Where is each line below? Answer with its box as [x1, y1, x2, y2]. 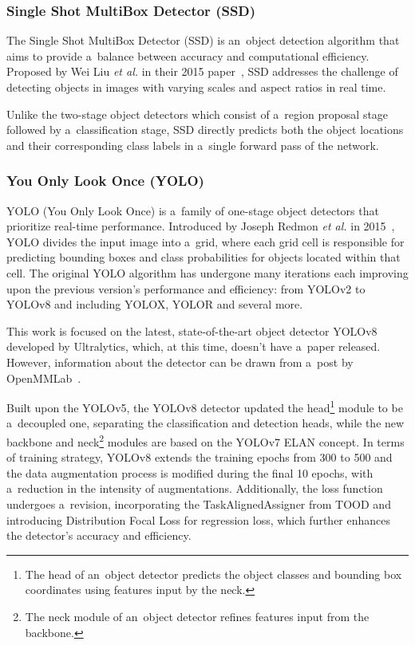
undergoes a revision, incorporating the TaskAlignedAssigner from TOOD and [6, 496, 391, 512]
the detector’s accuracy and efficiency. [6, 527, 192, 544]
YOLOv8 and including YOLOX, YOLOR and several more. [6, 296, 303, 313]
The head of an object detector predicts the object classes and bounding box [25, 565, 402, 582]
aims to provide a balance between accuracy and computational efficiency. [6, 47, 370, 64]
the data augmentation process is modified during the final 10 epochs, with [6, 464, 373, 481]
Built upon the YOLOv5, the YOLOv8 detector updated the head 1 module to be [6, 397, 403, 415]
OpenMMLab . [6, 369, 81, 386]
